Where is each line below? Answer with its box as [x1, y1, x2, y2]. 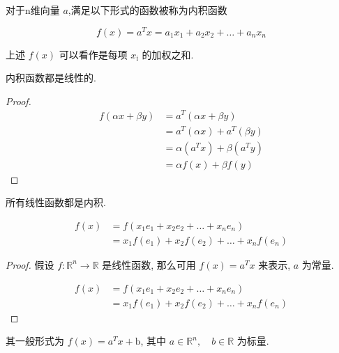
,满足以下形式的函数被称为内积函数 [68, 3, 227, 17]
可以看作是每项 [59, 47, 128, 61]
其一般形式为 [6, 334, 64, 348]
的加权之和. [142, 47, 194, 61]
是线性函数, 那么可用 [102, 257, 196, 272]
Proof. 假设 [6, 257, 54, 272]
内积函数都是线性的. [6, 70, 96, 85]
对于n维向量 [6, 3, 60, 17]
